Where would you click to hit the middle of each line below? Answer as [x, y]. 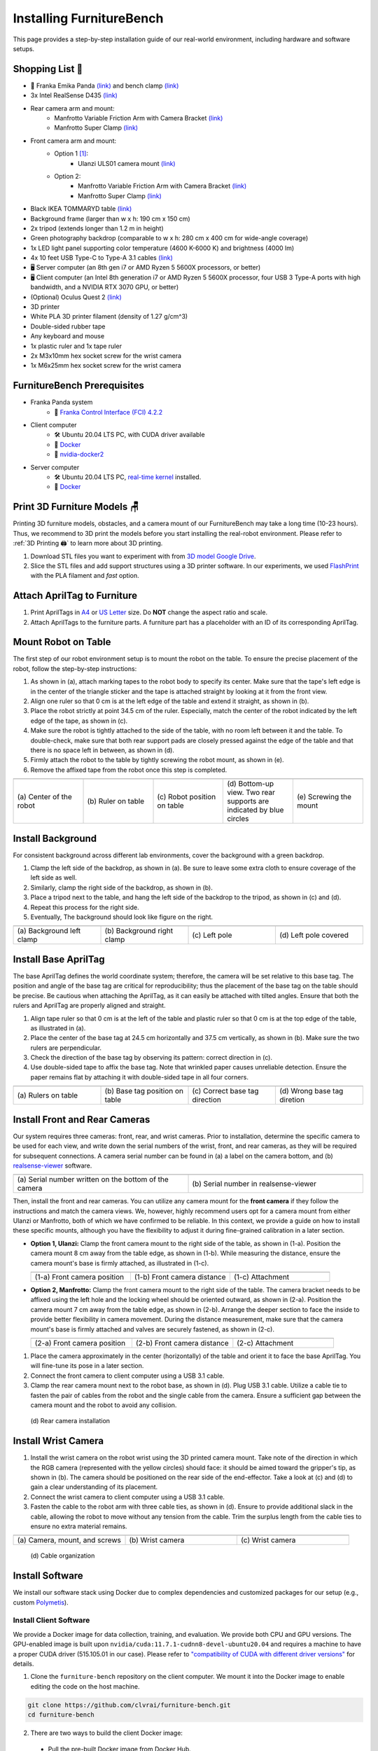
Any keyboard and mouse [68, 336]
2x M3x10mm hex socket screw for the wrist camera [106, 356]
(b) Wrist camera [157, 1540]
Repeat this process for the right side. [85, 907]
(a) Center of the [45, 797]
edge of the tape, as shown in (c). [79, 721]
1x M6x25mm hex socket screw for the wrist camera [106, 366]
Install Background [55, 838]
